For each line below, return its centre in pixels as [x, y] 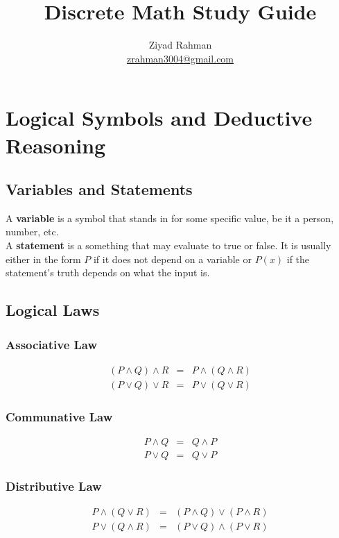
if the [298, 259]
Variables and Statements [99, 189]
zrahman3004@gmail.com [180, 58]
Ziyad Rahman [180, 45]
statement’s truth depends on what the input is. [108, 272]
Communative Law [59, 416]
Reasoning [56, 145]
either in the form [43, 259]
